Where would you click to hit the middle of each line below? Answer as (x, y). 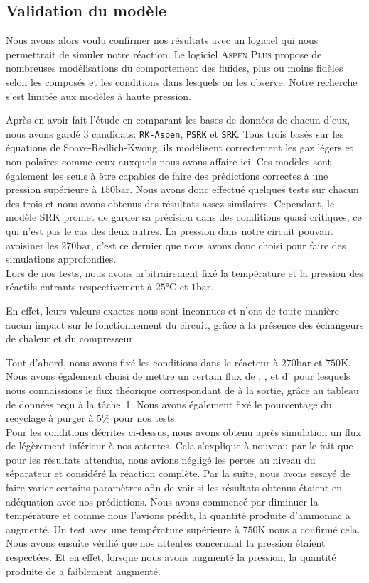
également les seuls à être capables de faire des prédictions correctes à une (167, 175)
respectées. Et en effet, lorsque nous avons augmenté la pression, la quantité (171, 557)
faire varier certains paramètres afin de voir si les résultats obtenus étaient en (174, 487)
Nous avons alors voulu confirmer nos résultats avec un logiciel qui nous (162, 40)
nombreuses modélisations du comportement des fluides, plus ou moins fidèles (175, 68)
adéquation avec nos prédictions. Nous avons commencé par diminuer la (162, 501)
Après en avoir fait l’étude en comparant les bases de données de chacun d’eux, (178, 120)
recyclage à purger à (50, 418)
